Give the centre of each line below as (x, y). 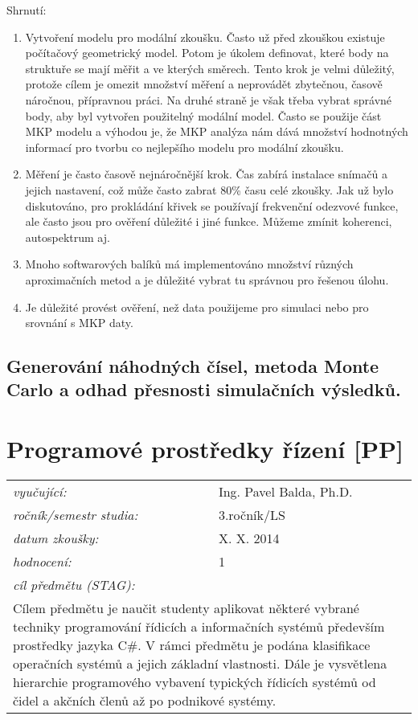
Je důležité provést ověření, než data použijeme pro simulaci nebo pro (197, 307)
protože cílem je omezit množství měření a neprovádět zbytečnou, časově (204, 84)
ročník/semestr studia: (76, 514)
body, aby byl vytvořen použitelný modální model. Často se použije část (203, 115)
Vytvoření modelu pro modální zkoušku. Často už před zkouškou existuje (205, 37)
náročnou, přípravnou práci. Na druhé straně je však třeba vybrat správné (209, 99)
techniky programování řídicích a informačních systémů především (199, 626)
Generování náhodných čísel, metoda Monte (193, 366)
